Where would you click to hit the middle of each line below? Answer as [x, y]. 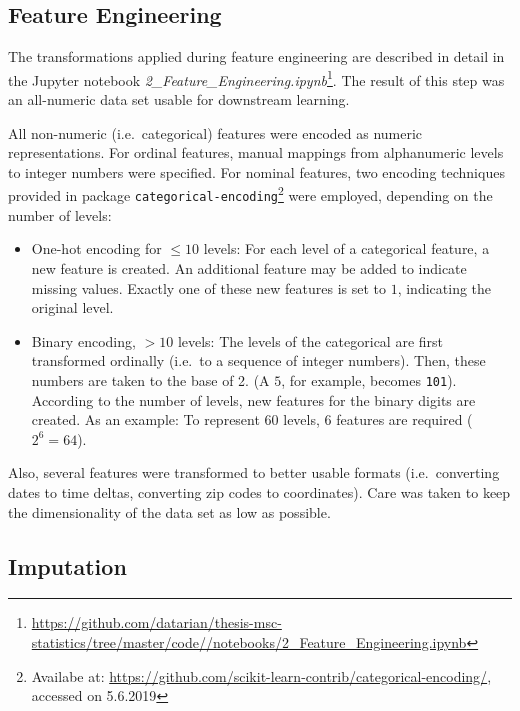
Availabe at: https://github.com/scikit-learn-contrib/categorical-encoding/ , [261, 675]
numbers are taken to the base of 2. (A [150, 379]
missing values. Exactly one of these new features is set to [209, 287]
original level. [72, 307]
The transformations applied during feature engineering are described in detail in [256, 56]
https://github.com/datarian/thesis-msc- [156, 622]
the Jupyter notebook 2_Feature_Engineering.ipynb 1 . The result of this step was [256, 78]
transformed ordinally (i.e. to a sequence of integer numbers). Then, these [258, 360]
